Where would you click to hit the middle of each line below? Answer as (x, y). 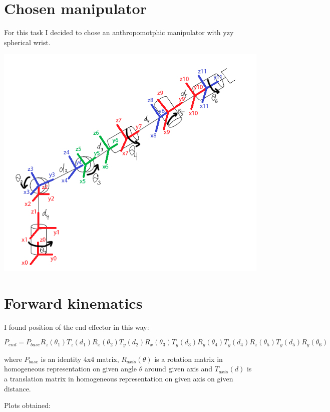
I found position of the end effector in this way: (77, 327)
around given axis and (179, 369)
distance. (18, 388)
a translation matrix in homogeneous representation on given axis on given (119, 379)
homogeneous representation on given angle (71, 369)
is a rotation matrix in (189, 359)
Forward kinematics (73, 302)
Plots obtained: (27, 405)
